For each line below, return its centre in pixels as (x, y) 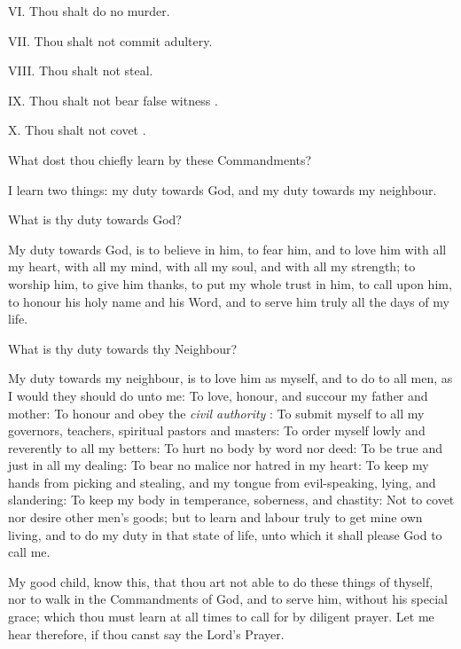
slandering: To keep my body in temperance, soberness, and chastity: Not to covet (231, 500)
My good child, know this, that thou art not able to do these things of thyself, (221, 581)
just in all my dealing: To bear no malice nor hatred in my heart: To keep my (219, 465)
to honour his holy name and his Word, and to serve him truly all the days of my (229, 301)
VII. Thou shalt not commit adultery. (110, 40)
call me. (29, 552)
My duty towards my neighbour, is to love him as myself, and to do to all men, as (230, 378)
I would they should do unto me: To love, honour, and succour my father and (218, 395)
